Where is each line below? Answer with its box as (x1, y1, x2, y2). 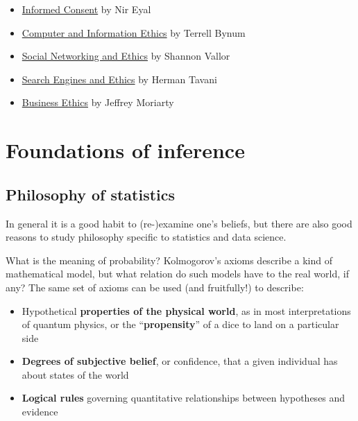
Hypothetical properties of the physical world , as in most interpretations (22, 303, 351, 318)
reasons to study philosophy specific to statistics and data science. (6, 230, 287, 244)
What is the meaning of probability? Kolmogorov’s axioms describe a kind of (6, 252, 333, 267)
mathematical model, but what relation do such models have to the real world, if (6, 266, 349, 281)
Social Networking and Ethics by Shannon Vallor (22, 49, 230, 63)
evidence (22, 404, 58, 419)
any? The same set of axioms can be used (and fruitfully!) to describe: (6, 280, 304, 294)
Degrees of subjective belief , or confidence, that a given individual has (22, 354, 338, 368)
